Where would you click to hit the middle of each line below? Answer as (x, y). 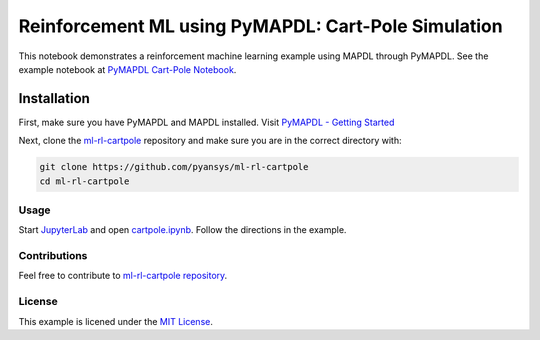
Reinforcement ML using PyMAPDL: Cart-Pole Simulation (261, 26)
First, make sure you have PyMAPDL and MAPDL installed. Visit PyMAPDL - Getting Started (206, 122)
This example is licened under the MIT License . (116, 321)
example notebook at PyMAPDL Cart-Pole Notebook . (127, 69)
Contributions (53, 256)
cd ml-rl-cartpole (84, 181)
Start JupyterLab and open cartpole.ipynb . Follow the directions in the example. (182, 230)
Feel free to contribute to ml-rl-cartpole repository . (123, 276)
